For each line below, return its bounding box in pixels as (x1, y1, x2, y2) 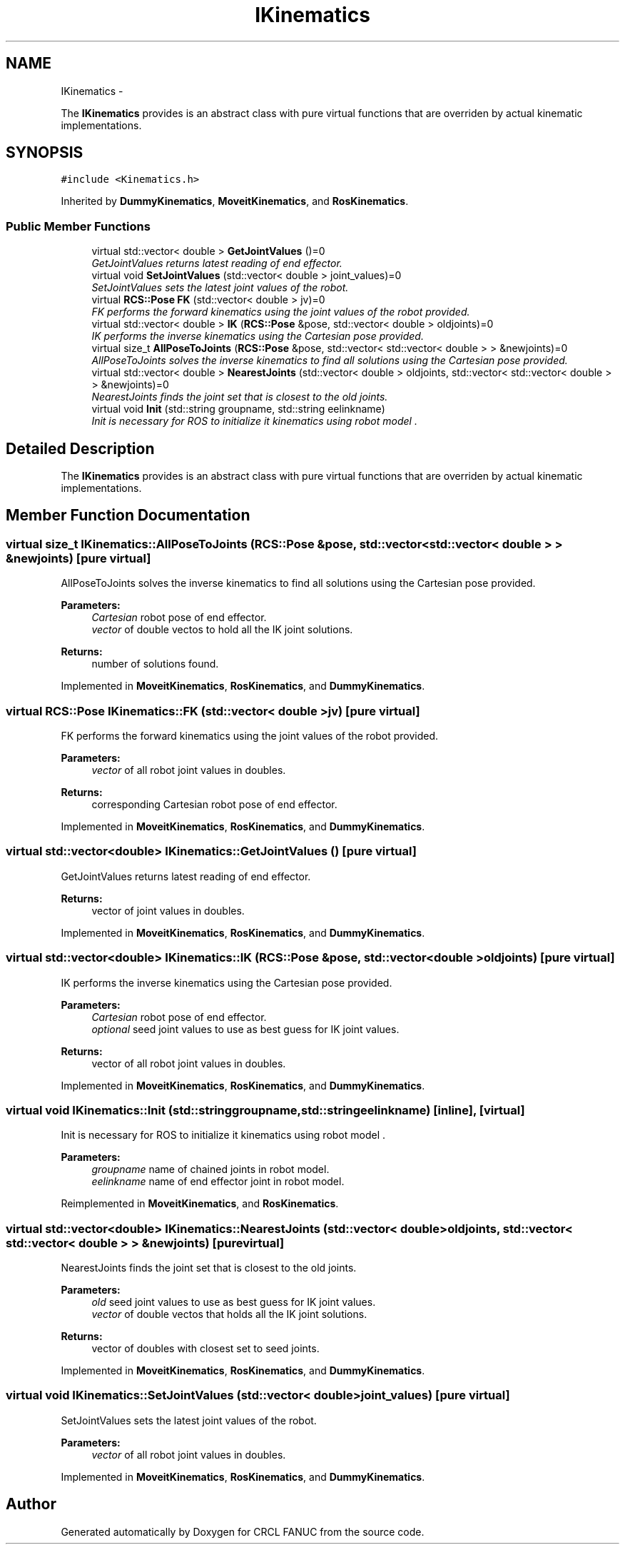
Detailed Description (6, 439, 155, 458)
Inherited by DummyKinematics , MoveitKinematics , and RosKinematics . (61, 195, 409, 208)
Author (6, 1495, 56, 1514)
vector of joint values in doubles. (91, 904, 245, 917)
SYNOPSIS (6, 144, 83, 162)
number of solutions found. (91, 658, 219, 670)
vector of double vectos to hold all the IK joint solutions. (91, 623, 353, 636)
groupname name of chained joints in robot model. (91, 1163, 330, 1176)
